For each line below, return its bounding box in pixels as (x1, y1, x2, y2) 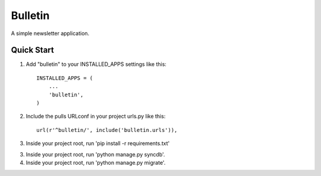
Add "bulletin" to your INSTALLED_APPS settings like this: (26, 61, 166, 68)
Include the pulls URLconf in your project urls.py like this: (26, 113, 166, 120)
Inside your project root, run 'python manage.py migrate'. (26, 159, 166, 166)
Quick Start (11, 45, 54, 55)
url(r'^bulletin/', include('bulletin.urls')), (36, 127, 178, 133)
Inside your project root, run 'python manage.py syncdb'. (26, 150, 165, 158)
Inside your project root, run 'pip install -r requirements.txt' (26, 140, 170, 147)
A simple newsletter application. (11, 30, 90, 37)
